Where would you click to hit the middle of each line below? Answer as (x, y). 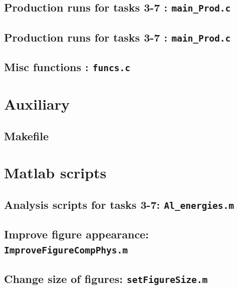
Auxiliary (37, 104)
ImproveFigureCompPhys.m (66, 250)
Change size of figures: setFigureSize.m (106, 279)
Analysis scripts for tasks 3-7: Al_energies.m (119, 204)
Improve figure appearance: (76, 234)
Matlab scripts (55, 173)
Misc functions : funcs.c (67, 67)
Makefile (26, 135)
